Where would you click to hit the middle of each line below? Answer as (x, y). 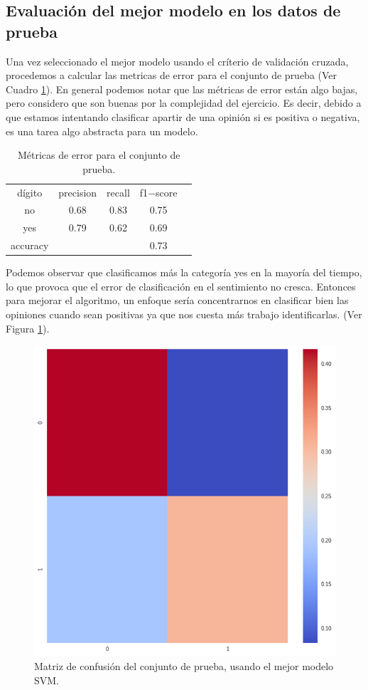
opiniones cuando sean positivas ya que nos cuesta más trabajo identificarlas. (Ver (184, 314)
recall (118, 192)
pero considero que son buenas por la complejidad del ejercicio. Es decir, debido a (184, 103)
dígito (30, 192)
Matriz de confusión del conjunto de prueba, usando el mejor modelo (184, 665)
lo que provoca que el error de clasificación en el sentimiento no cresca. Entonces (181, 286)
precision (78, 192)
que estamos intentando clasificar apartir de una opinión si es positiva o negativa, (183, 116)
